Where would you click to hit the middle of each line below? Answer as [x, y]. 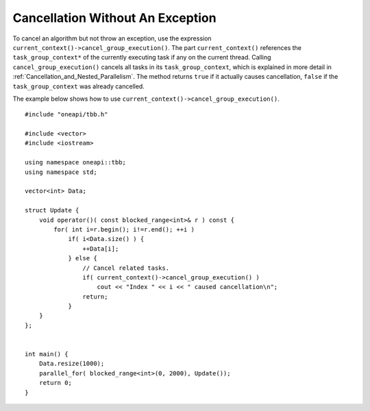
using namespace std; [61, 172]
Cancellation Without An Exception [114, 18]
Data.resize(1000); [72, 364]
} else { [83, 258]
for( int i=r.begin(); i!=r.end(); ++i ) [124, 229]
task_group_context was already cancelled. [79, 86]
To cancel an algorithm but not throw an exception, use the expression [112, 38]
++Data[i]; [101, 249]
